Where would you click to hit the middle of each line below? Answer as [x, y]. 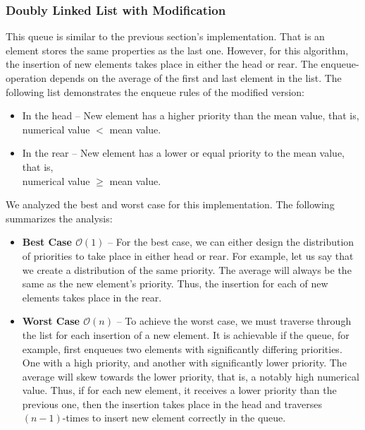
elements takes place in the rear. [92, 297]
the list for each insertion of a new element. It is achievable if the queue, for [186, 334]
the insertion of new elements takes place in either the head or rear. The [162, 64]
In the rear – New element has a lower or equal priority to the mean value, [183, 153]
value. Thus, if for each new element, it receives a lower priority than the [179, 390]
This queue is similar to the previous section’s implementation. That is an [165, 36]
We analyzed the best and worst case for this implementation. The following [170, 204]
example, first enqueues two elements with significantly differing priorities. [182, 348]
